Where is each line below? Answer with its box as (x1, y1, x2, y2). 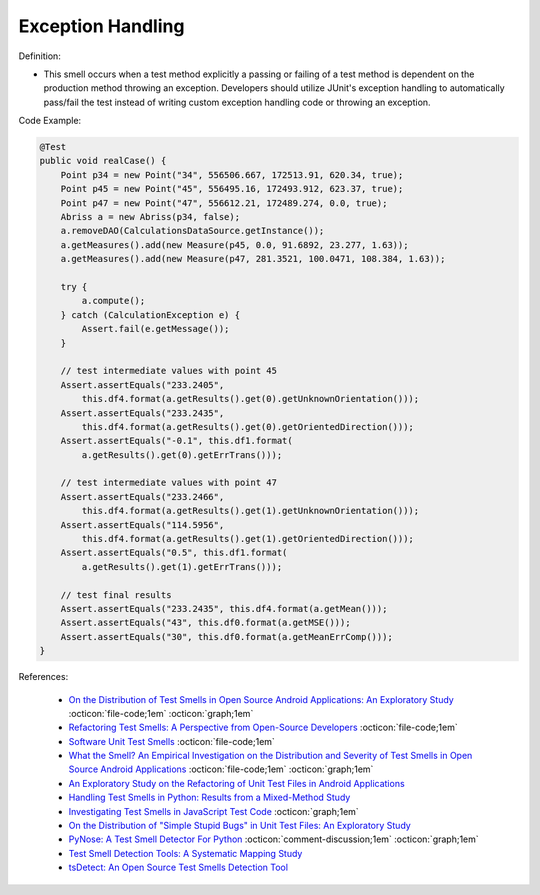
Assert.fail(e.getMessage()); (81, 323, 230, 335)
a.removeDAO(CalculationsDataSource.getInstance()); (60, 225, 325, 237)
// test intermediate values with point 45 (60, 365, 277, 377)
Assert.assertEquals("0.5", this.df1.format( (60, 547, 288, 559)
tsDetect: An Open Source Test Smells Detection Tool (68, 861, 289, 874)
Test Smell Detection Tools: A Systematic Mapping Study (68, 847, 303, 859)
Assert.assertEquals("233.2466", (60, 491, 225, 502)
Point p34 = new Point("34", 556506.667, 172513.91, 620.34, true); (60, 169, 404, 180)
